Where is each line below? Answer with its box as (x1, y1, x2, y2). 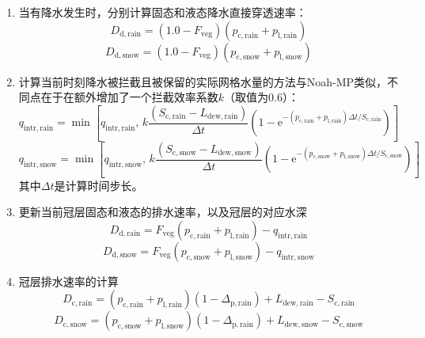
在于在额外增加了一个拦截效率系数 (40, 89, 218, 105)
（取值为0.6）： (224, 89, 299, 105)
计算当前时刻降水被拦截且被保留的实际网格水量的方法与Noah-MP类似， (18, 73, 388, 89)
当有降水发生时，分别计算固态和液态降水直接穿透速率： (18, 4, 307, 20)
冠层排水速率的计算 (18, 272, 119, 289)
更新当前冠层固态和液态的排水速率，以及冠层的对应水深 (18, 203, 307, 220)
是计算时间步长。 (54, 177, 143, 193)
